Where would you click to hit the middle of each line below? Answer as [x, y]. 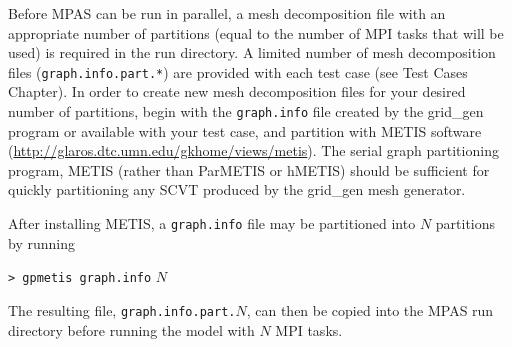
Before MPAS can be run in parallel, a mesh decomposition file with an [227, 13]
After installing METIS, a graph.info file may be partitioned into [212, 223]
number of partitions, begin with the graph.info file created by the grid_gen [246, 111]
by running [41, 242]
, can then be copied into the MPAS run [370, 309]
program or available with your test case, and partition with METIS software [245, 130]
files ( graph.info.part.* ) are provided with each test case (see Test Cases [238, 71]
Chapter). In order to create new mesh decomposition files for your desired [237, 91]
